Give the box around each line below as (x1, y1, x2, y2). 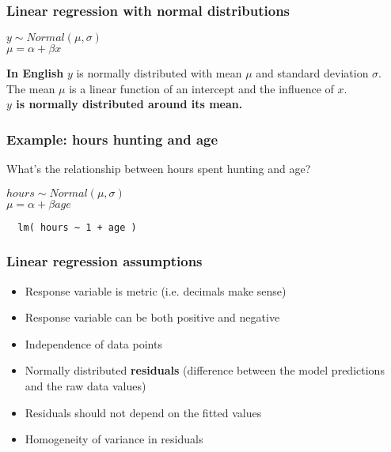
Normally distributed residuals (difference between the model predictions (25, 362, 385, 379)
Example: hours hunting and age (6, 129, 218, 149)
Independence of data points (25, 335, 162, 352)
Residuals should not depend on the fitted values (25, 404, 262, 420)
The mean (6, 80, 55, 96)
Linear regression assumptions (6, 251, 203, 271)
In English (6, 65, 64, 81)
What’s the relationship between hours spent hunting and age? (6, 160, 311, 177)
